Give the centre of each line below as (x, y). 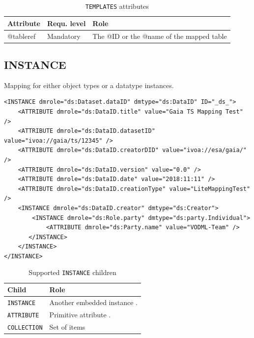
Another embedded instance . (93, 302)
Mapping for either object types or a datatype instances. (89, 85)
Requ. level (66, 23)
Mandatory (64, 36)
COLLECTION (25, 327)
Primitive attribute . (80, 314)
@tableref (22, 36)
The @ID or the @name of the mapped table (160, 36)
